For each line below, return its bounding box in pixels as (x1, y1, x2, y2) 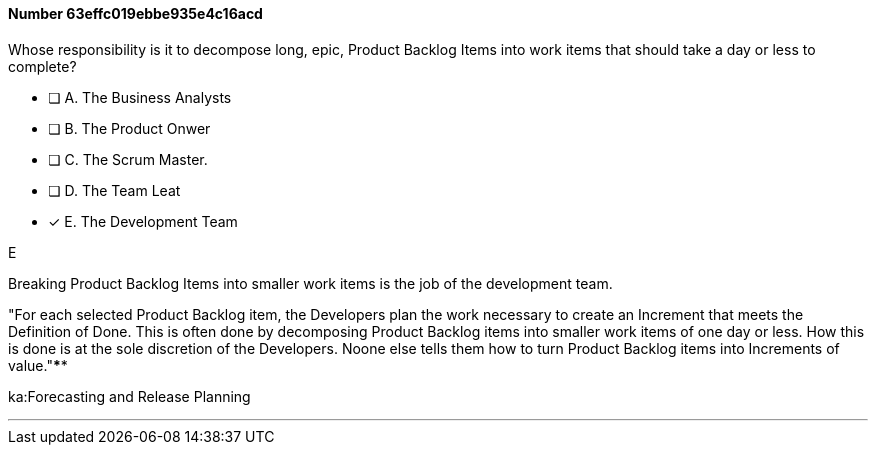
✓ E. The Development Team (48, 212, 238, 230)
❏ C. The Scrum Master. (48, 150, 208, 168)
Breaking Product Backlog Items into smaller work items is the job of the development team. (8, 274, 613, 292)
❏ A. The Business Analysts (48, 88, 232, 106)
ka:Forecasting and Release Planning (8, 387, 251, 405)
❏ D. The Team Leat (48, 181, 181, 199)
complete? (8, 57, 77, 75)
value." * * (8, 356, 68, 374)
